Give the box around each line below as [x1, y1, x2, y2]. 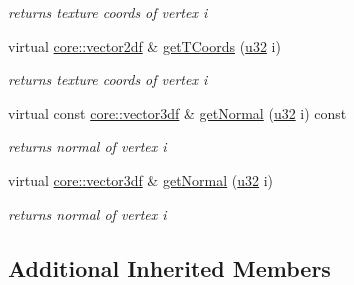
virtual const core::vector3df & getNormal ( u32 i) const [8, 102, 347, 123]
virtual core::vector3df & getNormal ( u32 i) [8, 169, 274, 190]
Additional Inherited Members [8, 252, 331, 283]
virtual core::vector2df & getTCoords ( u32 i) [8, 35, 281, 56]
